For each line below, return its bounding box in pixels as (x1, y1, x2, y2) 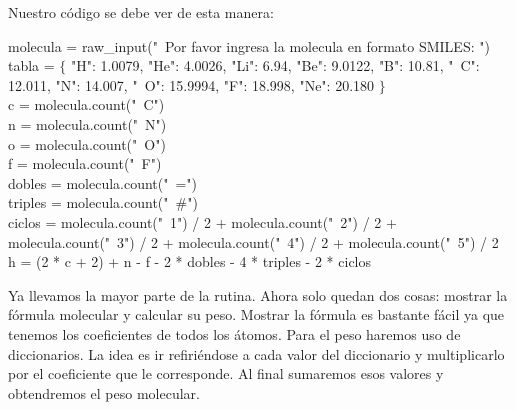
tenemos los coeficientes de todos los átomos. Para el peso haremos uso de (8, 323, 461, 344)
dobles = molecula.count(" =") (8, 172, 198, 193)
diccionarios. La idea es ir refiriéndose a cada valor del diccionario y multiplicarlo (8, 343, 505, 364)
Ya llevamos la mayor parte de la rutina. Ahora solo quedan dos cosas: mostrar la (8, 284, 508, 305)
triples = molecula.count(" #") (8, 192, 198, 213)
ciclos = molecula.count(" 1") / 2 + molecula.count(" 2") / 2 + (8, 211, 397, 232)
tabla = (8, 55, 55, 76)
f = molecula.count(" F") (8, 153, 162, 174)
